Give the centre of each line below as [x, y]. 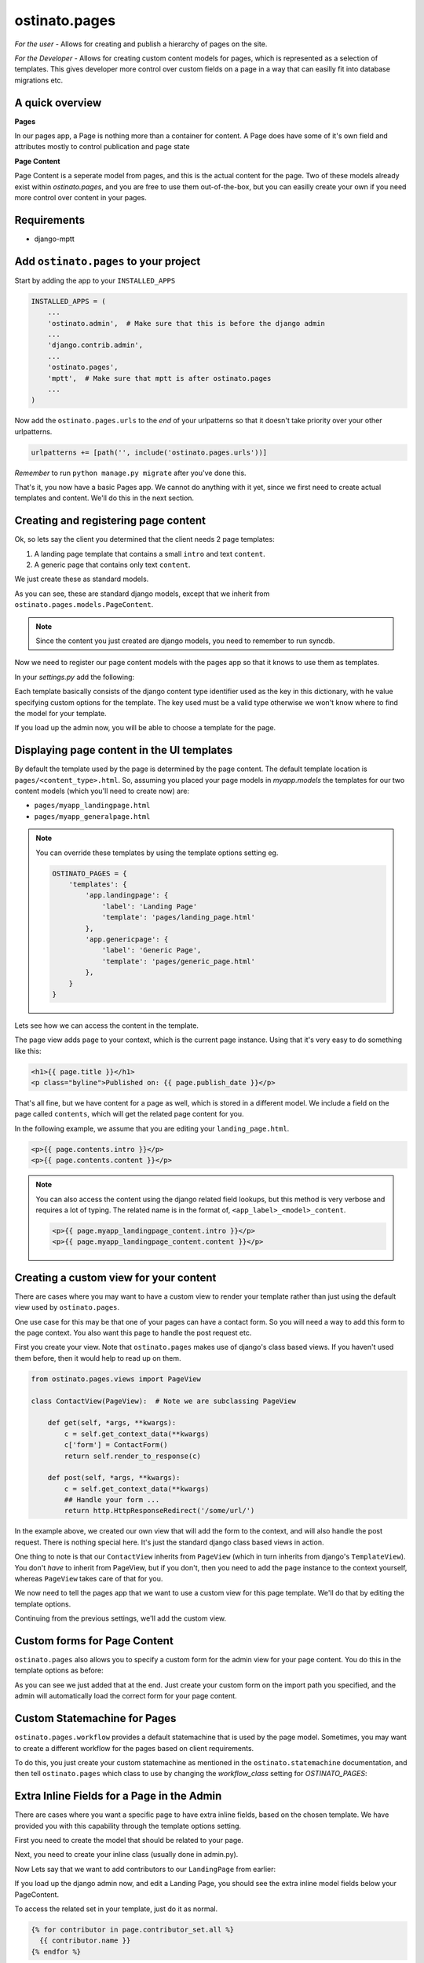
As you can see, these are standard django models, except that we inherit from [142, 594]
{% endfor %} [56, 1952]
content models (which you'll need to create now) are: [102, 791]
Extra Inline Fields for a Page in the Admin [118, 1796]
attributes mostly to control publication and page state [102, 147]
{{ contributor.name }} [85, 1941]
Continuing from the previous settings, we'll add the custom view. [121, 1618]
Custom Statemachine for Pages [95, 1718]
